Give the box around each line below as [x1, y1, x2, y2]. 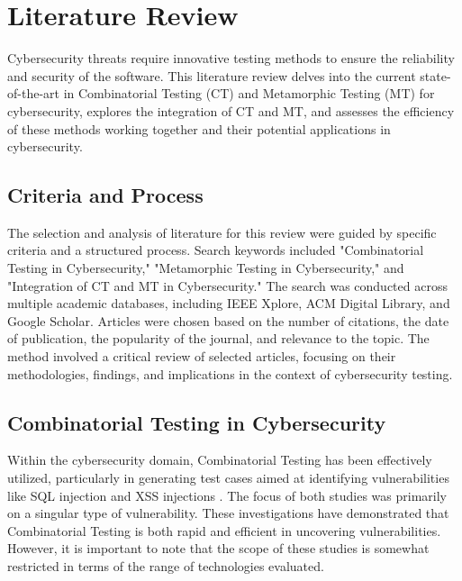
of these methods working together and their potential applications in [7, 119, 391, 138]
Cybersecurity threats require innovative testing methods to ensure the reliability [7, 49, 455, 68]
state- [420, 66, 451, 85]
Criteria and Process [7, 181, 204, 209]
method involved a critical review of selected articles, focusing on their [7, 347, 396, 366]
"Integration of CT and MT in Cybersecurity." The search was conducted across [7, 276, 448, 295]
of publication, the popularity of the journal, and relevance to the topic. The [7, 329, 430, 348]
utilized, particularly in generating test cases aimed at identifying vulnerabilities [7, 468, 449, 487]
